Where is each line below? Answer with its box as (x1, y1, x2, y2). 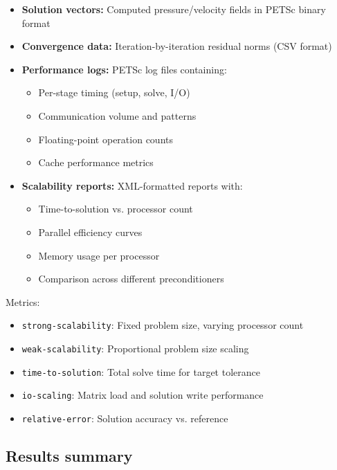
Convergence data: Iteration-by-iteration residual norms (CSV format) (21, 39, 332, 53)
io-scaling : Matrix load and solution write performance (21, 388, 264, 402)
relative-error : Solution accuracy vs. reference (21, 410, 228, 425)
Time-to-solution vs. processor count (38, 201, 193, 216)
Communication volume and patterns (38, 108, 197, 123)
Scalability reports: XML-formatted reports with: (21, 178, 243, 192)
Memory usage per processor (38, 248, 160, 262)
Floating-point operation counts (38, 132, 173, 146)
